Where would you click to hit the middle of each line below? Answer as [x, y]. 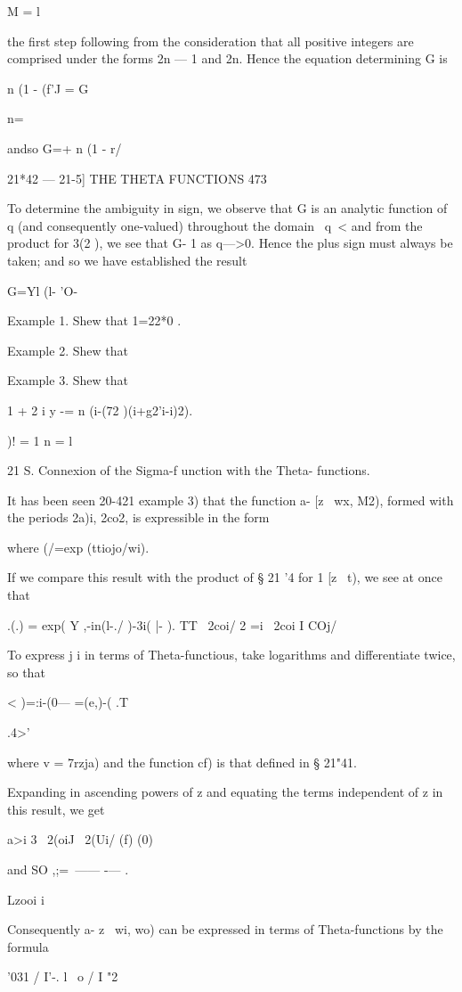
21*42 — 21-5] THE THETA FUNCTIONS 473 [137, 178]
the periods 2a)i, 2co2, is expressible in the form [138, 517]
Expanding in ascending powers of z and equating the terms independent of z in [225, 792]
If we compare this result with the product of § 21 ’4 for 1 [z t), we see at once [225, 577]
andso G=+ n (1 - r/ [65, 148]
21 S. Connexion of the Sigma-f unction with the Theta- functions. [189, 470]
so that [26, 672]
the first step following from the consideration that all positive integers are [211, 41]
